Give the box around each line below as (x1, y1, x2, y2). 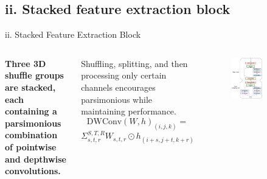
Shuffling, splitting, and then (81, 57, 188, 69)
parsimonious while (81, 93, 153, 105)
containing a (5, 105, 57, 118)
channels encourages (81, 80, 156, 93)
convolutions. (5, 164, 61, 177)
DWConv (86, 117, 122, 126)
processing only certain (81, 69, 167, 82)
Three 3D (5, 57, 46, 69)
